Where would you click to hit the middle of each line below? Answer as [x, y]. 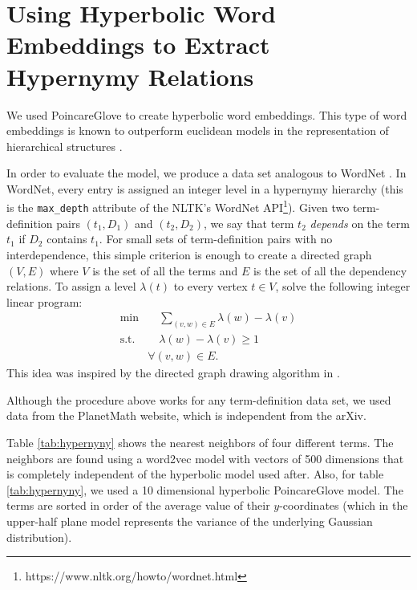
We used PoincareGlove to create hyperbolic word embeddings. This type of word [207, 114]
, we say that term [249, 223]
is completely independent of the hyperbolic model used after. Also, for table [195, 474]
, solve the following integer [343, 286]
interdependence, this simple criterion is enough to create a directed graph [189, 254]
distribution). [39, 537]
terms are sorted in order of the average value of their [138, 505]
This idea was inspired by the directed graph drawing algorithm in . [173, 373]
